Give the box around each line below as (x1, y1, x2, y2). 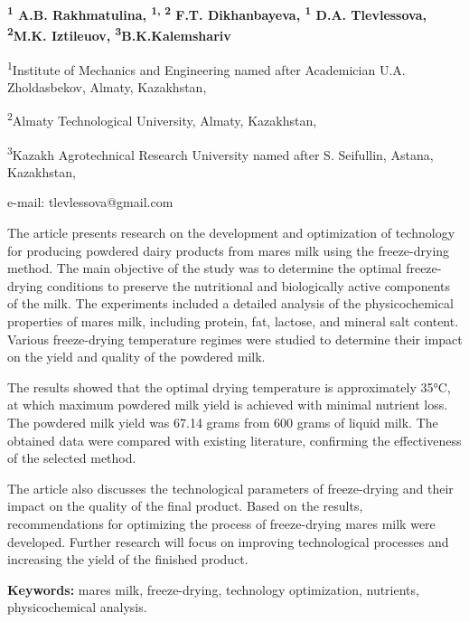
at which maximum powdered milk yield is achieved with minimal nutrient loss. (7, 395, 448, 414)
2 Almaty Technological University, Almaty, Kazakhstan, (7, 108, 317, 129)
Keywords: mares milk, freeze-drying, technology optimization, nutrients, (7, 580, 419, 598)
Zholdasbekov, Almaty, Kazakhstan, (7, 77, 207, 96)
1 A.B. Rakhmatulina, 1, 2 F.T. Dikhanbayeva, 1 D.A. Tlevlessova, (7, 3, 427, 24)
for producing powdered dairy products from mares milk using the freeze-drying (7, 240, 450, 259)
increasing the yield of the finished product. (7, 550, 249, 569)
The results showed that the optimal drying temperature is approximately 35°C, (7, 377, 451, 396)
